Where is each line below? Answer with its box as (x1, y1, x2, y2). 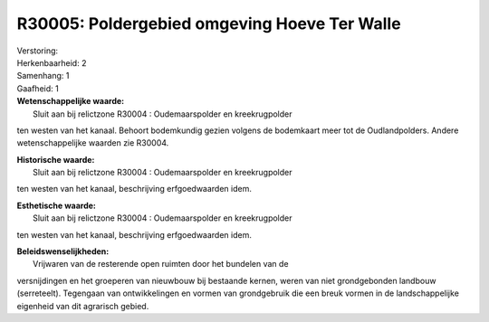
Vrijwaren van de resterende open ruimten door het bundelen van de (33, 259, 289, 270)
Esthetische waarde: (16, 200, 97, 211)
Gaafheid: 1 (16, 82, 59, 94)
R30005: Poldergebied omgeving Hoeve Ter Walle (16, 14, 402, 33)
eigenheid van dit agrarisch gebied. (16, 300, 149, 311)
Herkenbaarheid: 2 (16, 57, 87, 68)
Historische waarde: (16, 154, 95, 165)
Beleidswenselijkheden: (16, 246, 110, 257)
